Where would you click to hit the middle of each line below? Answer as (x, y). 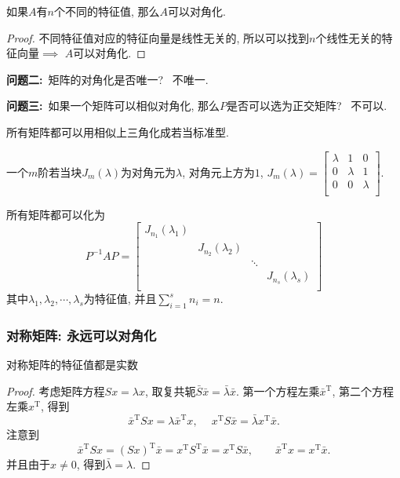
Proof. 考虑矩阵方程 (56, 390)
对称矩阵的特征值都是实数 (72, 365)
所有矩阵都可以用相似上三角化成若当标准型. (118, 131)
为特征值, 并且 (120, 299)
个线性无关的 (349, 37)
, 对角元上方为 (218, 171)
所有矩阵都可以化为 (56, 214)
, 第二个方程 (363, 390)
